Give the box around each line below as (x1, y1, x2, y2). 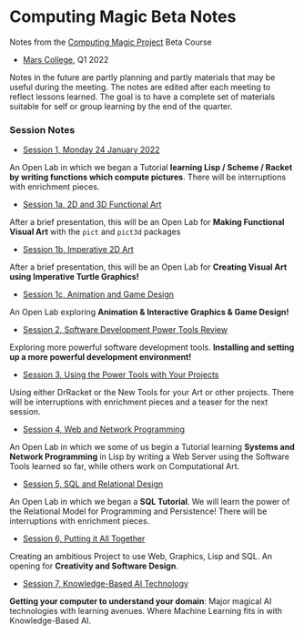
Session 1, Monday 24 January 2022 (22, 144, 161, 156)
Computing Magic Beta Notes (9, 6, 237, 27)
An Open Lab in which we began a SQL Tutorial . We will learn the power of (9, 497, 290, 507)
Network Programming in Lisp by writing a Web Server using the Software (9, 451, 289, 462)
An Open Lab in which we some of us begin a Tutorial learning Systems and (9, 442, 296, 453)
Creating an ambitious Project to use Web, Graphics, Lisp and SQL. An (9, 551, 273, 562)
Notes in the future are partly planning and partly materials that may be (9, 71, 276, 83)
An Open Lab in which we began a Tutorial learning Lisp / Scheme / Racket (9, 162, 293, 173)
